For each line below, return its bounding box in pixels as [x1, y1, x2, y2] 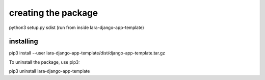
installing [9, 37, 38, 46]
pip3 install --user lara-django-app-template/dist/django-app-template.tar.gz [9, 50, 165, 56]
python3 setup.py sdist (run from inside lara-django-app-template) [9, 25, 144, 30]
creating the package [9, 7, 98, 18]
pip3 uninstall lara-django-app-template [9, 68, 90, 74]
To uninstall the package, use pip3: [9, 59, 80, 65]
